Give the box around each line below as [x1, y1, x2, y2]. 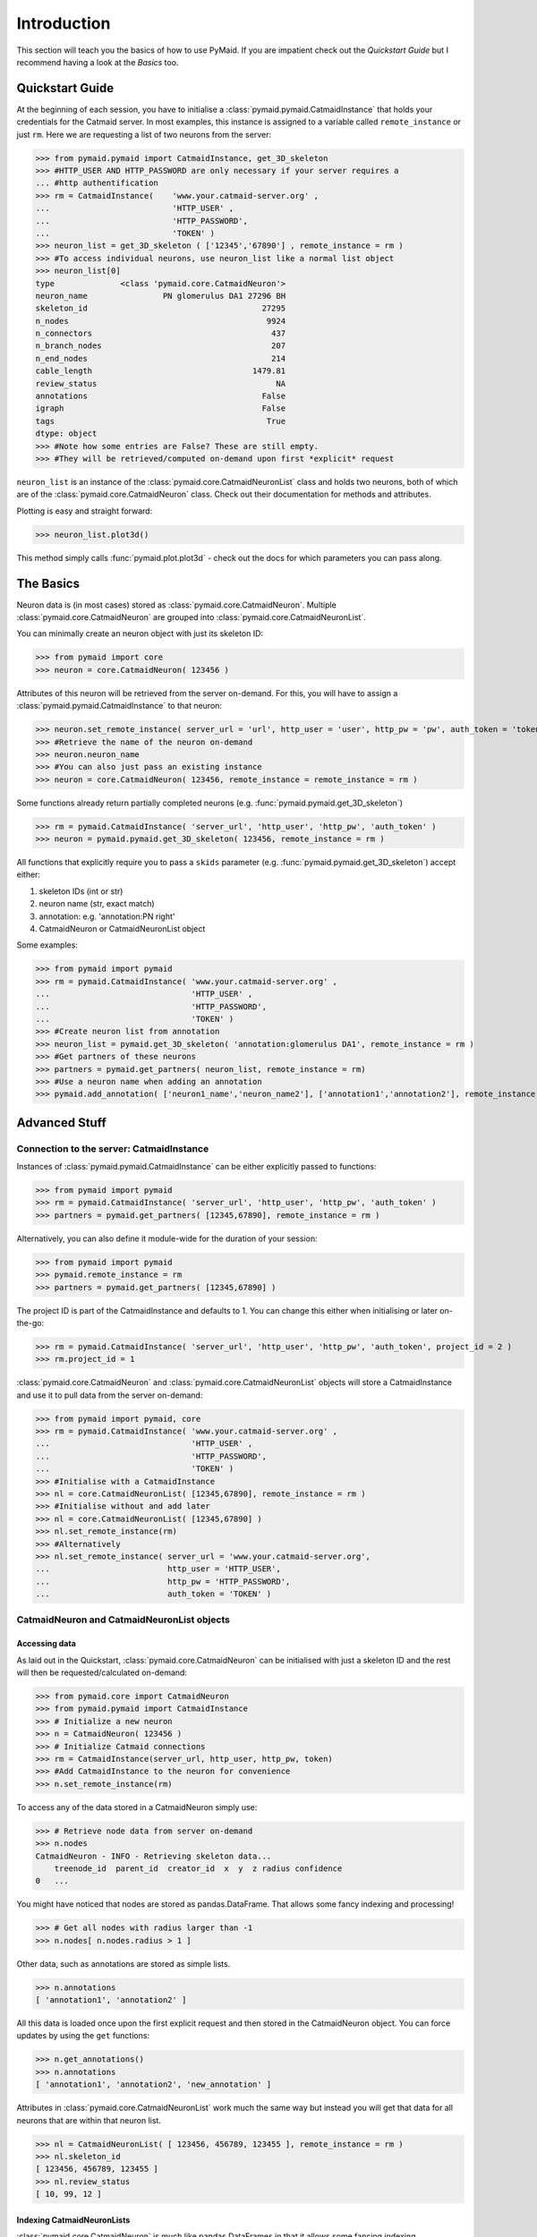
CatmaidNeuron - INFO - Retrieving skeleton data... [35, 1850, 272, 1861]
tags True [35, 416, 286, 426]
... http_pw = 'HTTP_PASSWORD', [35, 1576, 291, 1586]
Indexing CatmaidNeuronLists [16, 2215, 131, 2225]
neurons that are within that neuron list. [16, 2114, 161, 2125]
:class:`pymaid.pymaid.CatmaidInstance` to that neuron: [16, 701, 223, 711]
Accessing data [16, 1638, 76, 1649]
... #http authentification [35, 178, 158, 188]
